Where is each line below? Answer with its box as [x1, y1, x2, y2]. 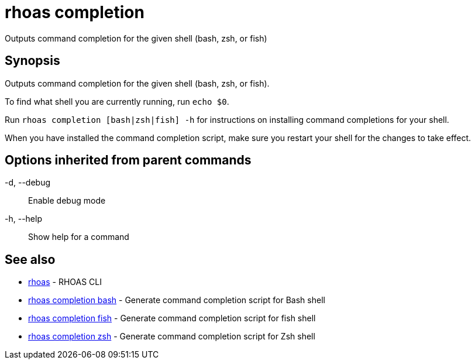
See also [5, 252, 56, 267]
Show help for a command [28, 232, 129, 242]
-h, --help [5, 214, 42, 224]
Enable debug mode [28, 195, 106, 206]
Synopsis [5, 53, 60, 68]
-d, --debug [5, 177, 51, 188]
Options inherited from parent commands [5, 153, 252, 168]
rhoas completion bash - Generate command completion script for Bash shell [28, 295, 325, 305]
